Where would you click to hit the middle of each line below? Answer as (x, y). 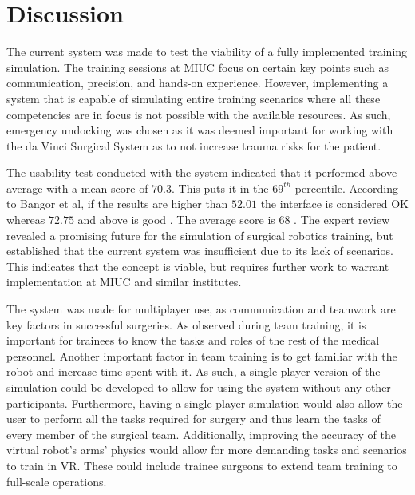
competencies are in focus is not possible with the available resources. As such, (199, 114)
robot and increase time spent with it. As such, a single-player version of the (194, 371)
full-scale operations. (57, 481)
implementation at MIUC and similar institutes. (124, 282)
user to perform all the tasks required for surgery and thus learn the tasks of (194, 419)
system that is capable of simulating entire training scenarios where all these (194, 98)
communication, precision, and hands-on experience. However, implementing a (198, 83)
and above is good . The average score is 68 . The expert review (234, 220)
